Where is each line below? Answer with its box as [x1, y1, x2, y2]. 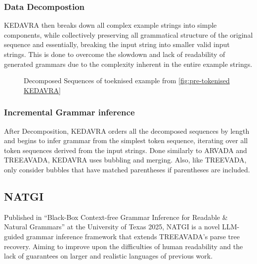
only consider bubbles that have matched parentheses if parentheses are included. [4, 164, 250, 174]
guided [4, 231, 24, 241]
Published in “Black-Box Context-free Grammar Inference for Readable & [4, 211, 228, 222]
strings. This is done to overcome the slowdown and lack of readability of [4, 49, 225, 59]
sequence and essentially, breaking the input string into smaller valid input [4, 39, 230, 50]
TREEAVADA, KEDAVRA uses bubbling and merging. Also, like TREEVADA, [4, 155, 247, 165]
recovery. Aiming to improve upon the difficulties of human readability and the [4, 241, 243, 251]
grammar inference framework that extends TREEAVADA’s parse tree [26, 231, 240, 241]
